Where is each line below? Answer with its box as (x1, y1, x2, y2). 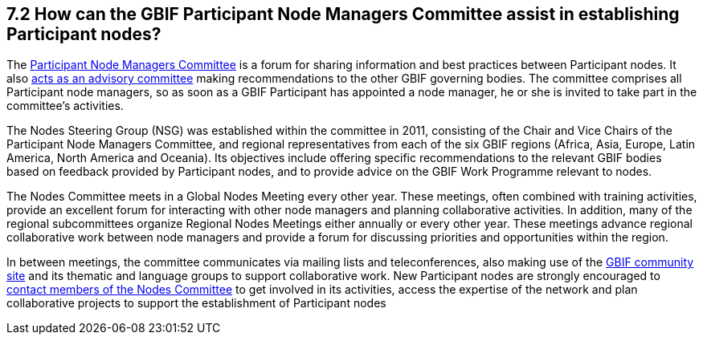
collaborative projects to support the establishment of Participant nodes (6, 296, 386, 311)
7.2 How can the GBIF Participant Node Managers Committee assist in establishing (6, 4, 680, 24)
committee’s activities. (6, 99, 124, 113)
